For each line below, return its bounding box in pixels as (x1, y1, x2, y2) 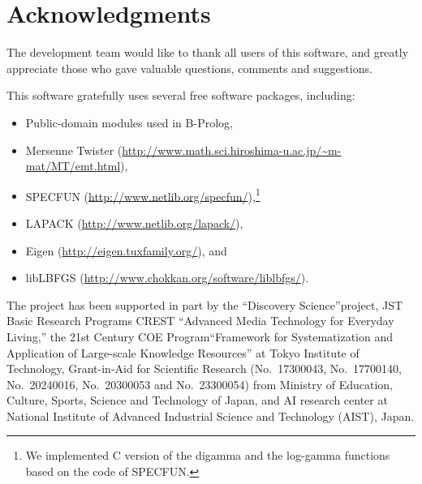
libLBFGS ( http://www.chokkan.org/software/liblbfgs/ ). (25, 269, 309, 286)
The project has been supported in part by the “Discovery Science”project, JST (6, 296, 403, 313)
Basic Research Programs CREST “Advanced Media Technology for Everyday (6, 312, 394, 329)
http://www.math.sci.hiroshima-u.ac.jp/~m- (122, 141, 342, 158)
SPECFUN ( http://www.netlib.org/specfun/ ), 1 (25, 185, 261, 204)
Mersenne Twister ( (25, 141, 123, 158)
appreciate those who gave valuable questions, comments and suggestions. (6, 59, 372, 76)
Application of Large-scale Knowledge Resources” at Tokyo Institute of (6, 344, 360, 361)
